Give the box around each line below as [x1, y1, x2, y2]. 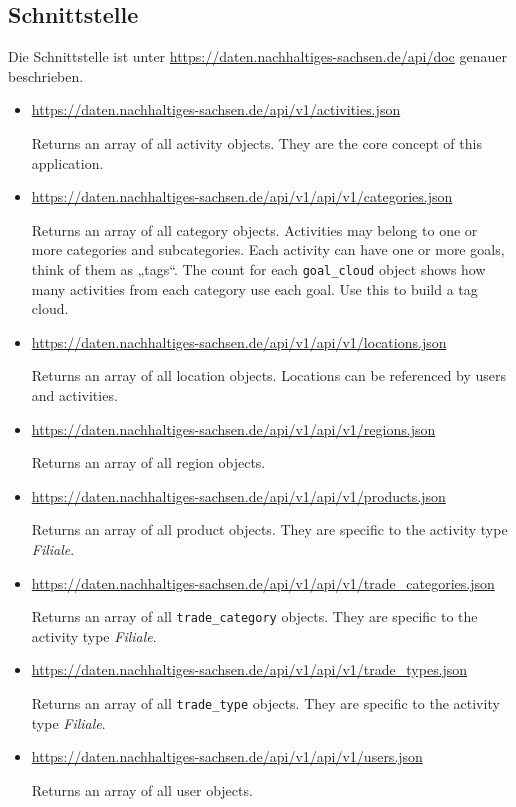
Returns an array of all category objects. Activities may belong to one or [31, 219, 478, 240]
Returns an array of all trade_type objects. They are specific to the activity [31, 692, 500, 713]
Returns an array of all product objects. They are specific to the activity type [31, 519, 508, 540]
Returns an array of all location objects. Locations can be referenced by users [31, 365, 507, 386]
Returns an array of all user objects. [31, 779, 253, 800]
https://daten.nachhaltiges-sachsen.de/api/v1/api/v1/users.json [31, 746, 423, 767]
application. [31, 152, 104, 173]
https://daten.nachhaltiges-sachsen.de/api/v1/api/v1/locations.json [31, 331, 447, 352]
